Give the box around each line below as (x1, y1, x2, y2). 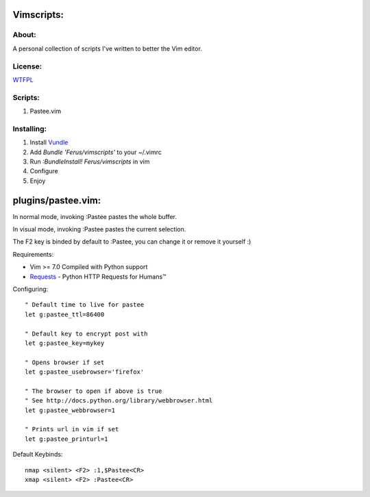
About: (12, 30, 37, 40)
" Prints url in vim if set (25, 425, 119, 433)
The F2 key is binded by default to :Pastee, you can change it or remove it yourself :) (12, 238, 251, 246)
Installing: (12, 124, 47, 133)
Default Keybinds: (12, 450, 63, 459)
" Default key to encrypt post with (25, 329, 148, 337)
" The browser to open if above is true (25, 387, 162, 395)
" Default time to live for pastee (25, 301, 145, 309)
